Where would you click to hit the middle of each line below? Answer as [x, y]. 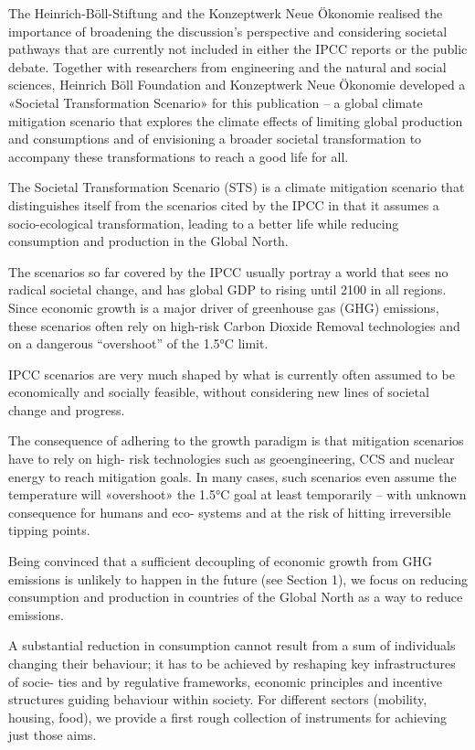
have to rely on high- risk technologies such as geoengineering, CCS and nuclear [232, 459]
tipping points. [49, 530]
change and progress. [67, 409]
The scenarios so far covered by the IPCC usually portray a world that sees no [228, 271]
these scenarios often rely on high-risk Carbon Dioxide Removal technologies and [234, 325]
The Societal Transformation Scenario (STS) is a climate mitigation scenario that [237, 187]
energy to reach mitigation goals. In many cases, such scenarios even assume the [232, 476]
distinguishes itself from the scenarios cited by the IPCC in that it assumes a [224, 204]
